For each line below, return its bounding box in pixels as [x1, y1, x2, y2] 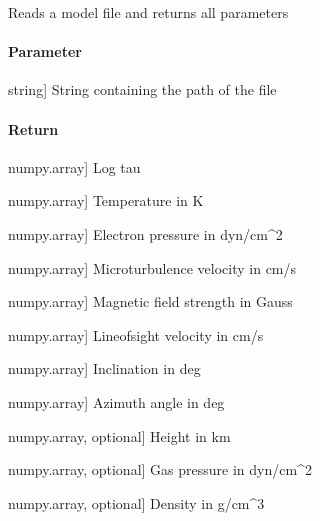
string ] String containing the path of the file [8, 79, 277, 100]
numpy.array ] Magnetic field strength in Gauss [8, 291, 293, 312]
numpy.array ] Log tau [8, 156, 141, 177]
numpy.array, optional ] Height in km [8, 425, 231, 446]
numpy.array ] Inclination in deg [8, 358, 201, 379]
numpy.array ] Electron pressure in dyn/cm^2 [8, 223, 283, 244]
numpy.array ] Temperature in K [8, 190, 204, 211]
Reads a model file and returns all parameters [8, 2, 289, 22]
